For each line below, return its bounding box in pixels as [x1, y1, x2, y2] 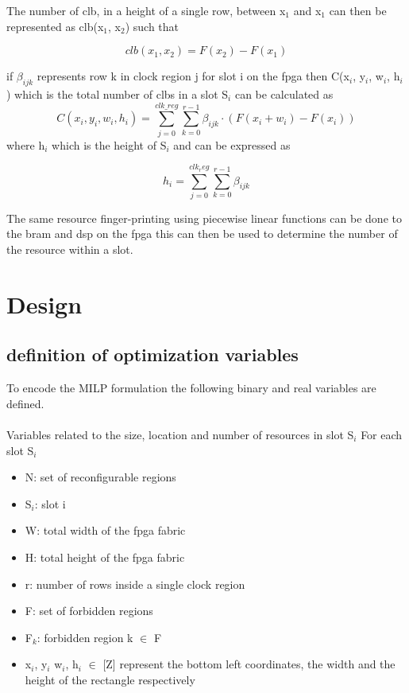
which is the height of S [52, 136, 167, 153]
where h [6, 136, 45, 153]
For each [361, 426, 403, 442]
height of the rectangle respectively [25, 671, 195, 687]
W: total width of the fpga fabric [25, 522, 186, 539]
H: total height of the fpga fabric [25, 548, 185, 565]
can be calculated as [234, 85, 334, 102]
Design [6, 287, 83, 320]
